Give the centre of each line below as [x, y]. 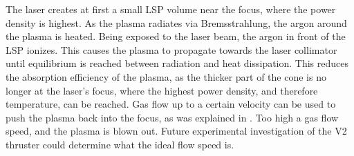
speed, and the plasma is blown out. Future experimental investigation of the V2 [176, 131]
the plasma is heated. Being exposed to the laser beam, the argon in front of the [176, 36]
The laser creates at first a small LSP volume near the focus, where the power [171, 9]
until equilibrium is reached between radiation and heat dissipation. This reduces [177, 63]
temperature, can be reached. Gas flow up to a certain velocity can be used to [171, 104]
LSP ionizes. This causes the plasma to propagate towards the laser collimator [171, 49]
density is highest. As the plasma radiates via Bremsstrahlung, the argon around [176, 22]
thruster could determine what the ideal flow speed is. [120, 144]
